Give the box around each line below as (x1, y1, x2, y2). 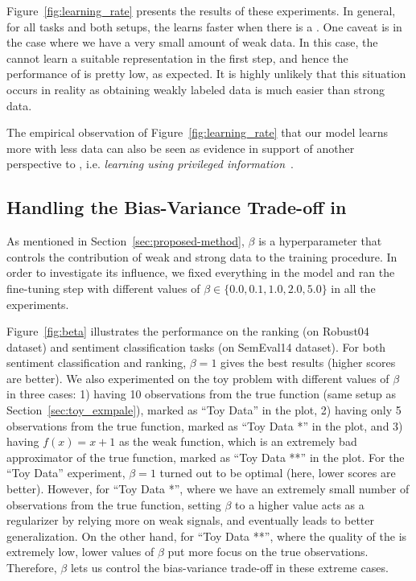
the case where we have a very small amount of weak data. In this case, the (6, 34, 378, 51)
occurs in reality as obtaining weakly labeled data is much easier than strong (6, 80, 385, 97)
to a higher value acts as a (235, 496, 365, 513)
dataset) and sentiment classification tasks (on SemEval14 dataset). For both (6, 338, 386, 355)
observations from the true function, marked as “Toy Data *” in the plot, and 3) (6, 417, 403, 434)
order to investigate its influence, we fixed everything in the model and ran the (6, 264, 395, 281)
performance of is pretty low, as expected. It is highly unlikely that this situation (6, 65, 406, 82)
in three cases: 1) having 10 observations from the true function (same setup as (6, 385, 397, 402)
